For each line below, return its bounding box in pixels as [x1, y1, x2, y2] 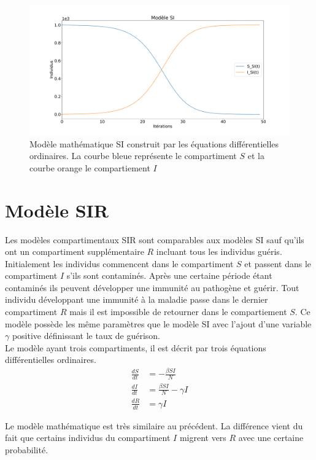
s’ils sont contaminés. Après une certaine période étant [66, 269, 272, 282]
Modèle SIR [5, 197, 109, 222]
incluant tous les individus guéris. [156, 245, 282, 258]
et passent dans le [244, 257, 312, 270]
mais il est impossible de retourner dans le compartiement [69, 305, 287, 318]
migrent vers [179, 431, 226, 444]
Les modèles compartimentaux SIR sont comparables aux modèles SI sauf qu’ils [5, 233, 304, 246]
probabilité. [5, 443, 48, 456]
